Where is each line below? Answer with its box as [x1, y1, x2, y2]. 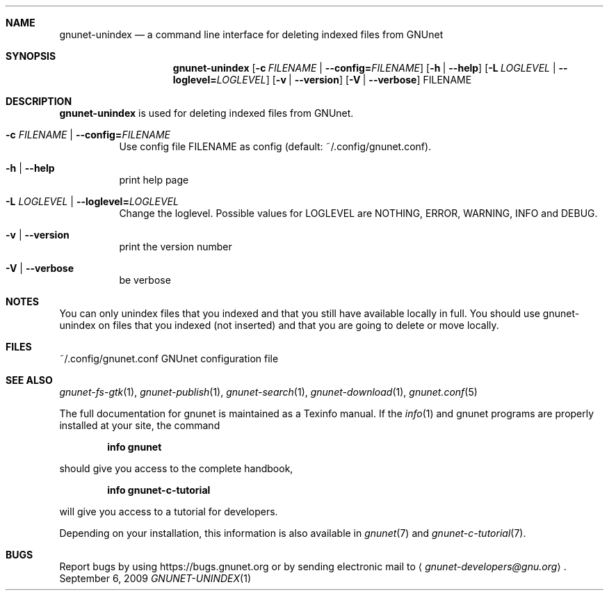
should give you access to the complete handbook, [59, 462, 293, 474]
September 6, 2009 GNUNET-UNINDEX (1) [59, 572, 252, 584]
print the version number [119, 241, 232, 252]
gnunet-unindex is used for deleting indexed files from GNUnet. [59, 107, 354, 119]
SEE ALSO [6, 374, 53, 386]
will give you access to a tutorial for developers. [59, 506, 278, 517]
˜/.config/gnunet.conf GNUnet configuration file [59, 353, 279, 364]
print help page [119, 174, 189, 186]
